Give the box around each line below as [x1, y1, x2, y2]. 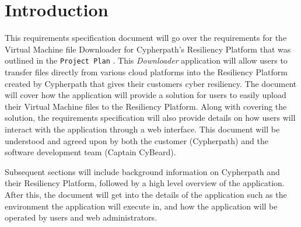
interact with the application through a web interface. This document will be [5, 123, 280, 135]
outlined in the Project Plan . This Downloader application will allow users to [5, 54, 288, 67]
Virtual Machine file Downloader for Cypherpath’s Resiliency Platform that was [5, 43, 291, 55]
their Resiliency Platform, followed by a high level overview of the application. [5, 177, 285, 189]
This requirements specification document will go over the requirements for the [5, 32, 287, 44]
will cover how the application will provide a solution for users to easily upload [5, 89, 286, 101]
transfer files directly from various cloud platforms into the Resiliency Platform [5, 65, 288, 78]
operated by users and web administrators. [5, 211, 157, 223]
